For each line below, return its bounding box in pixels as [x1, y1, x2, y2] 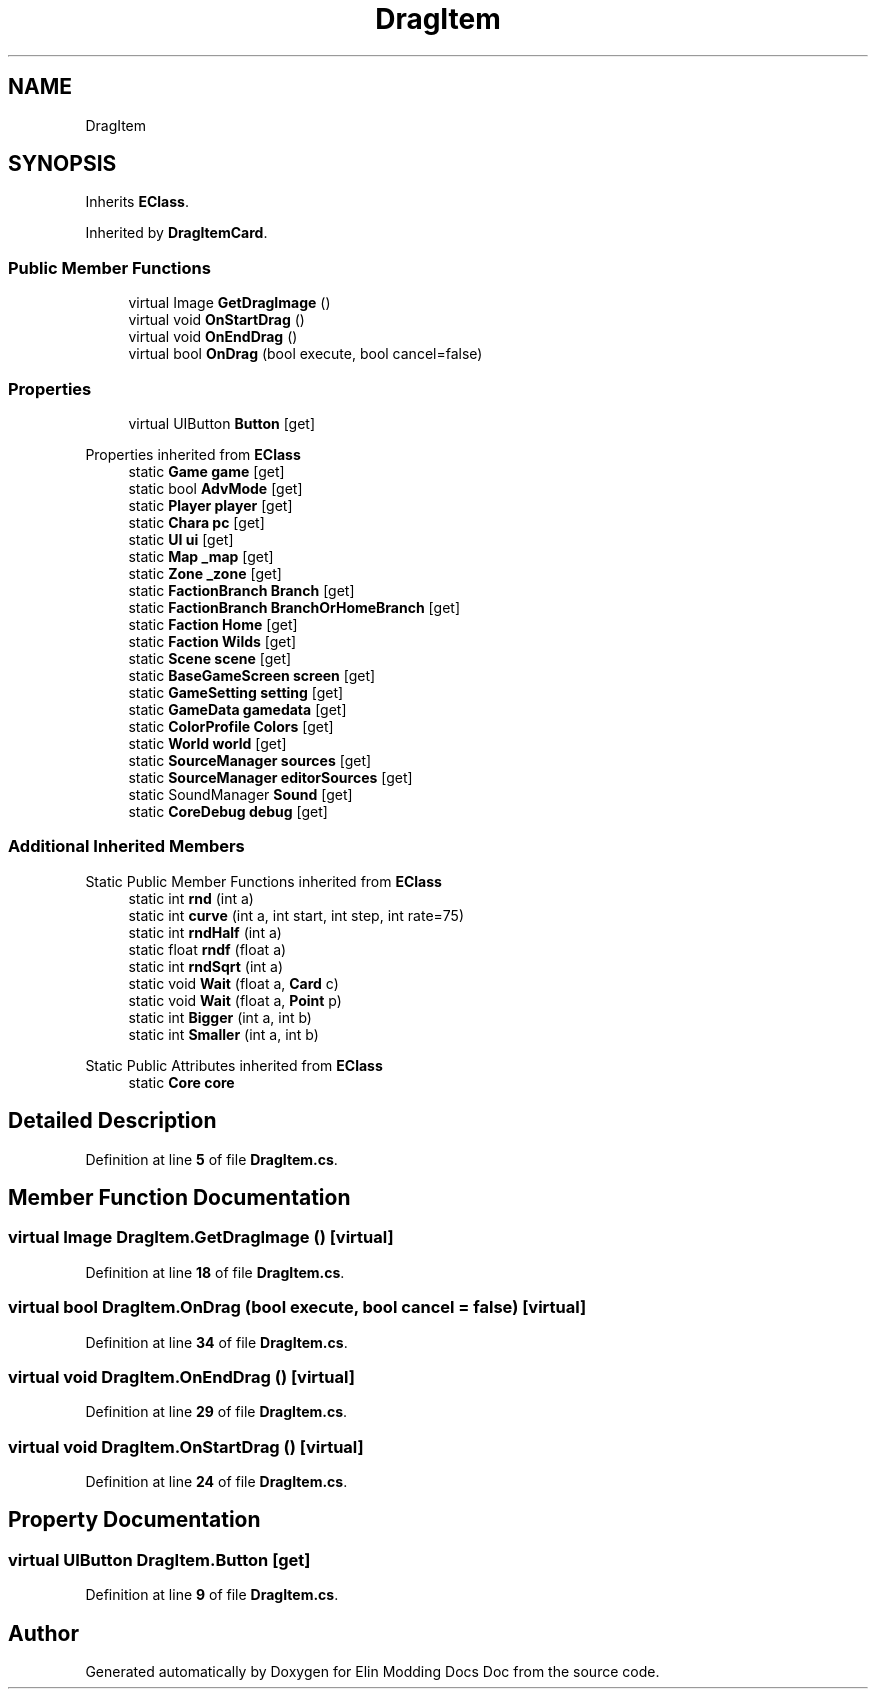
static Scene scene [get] [128, 649, 292, 667]
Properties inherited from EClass [85, 445, 301, 463]
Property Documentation [8, 1507, 261, 1533]
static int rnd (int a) [128, 889, 254, 907]
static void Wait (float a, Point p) [128, 991, 342, 1009]
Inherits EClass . [85, 193, 189, 211]
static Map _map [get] [128, 547, 274, 565]
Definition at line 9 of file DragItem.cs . [85, 1586, 339, 1604]
